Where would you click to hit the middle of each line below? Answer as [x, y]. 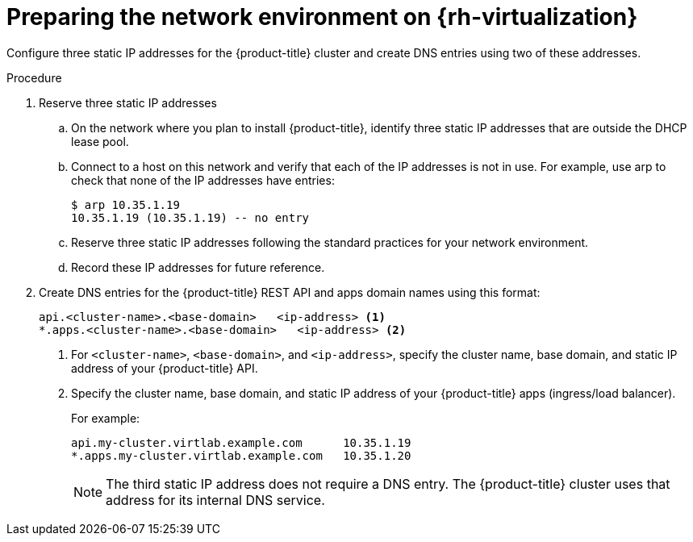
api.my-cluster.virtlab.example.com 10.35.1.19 [241, 442]
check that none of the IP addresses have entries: [203, 180]
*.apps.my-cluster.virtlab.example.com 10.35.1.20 [241, 455]
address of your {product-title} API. [165, 368]
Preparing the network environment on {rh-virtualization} [322, 17]
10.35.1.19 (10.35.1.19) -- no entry [190, 217]
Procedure [34, 77]
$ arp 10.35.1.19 [125, 204]
